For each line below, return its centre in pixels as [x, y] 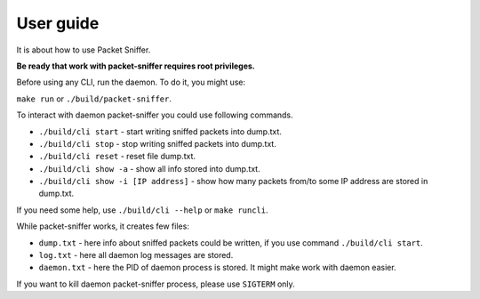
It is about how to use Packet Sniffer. [84, 50]
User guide [58, 23]
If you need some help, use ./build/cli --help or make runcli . [142, 210]
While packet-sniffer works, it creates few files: [103, 226]
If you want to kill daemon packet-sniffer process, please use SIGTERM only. [156, 284]
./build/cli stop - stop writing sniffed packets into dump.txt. [158, 143]
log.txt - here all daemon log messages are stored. [136, 255]
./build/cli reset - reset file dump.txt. [117, 157]
